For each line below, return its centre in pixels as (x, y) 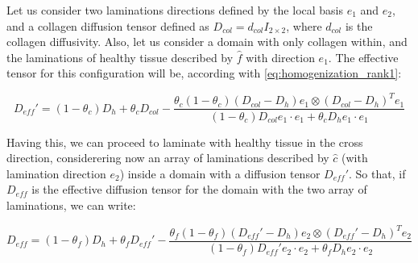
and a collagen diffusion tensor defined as (108, 25)
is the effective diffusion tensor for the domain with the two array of (199, 189)
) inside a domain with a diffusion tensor (220, 173)
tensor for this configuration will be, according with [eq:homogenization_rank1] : (204, 73)
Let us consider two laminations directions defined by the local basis (175, 10)
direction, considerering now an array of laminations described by (168, 158)
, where (304, 25)
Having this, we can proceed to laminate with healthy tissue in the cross (185, 142)
